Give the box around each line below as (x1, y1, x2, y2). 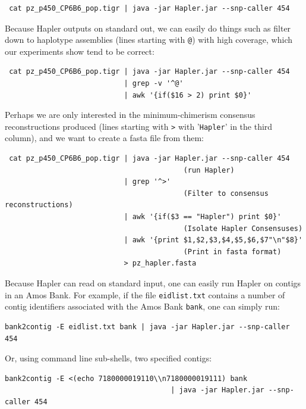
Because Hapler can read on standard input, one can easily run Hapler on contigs (5, 277, 301, 289)
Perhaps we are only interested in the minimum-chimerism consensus (5, 108, 255, 121)
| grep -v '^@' (124, 79, 184, 88)
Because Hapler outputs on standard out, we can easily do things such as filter (5, 21, 291, 34)
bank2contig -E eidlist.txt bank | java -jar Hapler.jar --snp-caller (5, 322, 290, 331)
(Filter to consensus (183, 189, 269, 198)
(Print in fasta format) (183, 247, 282, 256)
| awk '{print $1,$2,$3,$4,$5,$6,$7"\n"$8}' (124, 236, 303, 245)
